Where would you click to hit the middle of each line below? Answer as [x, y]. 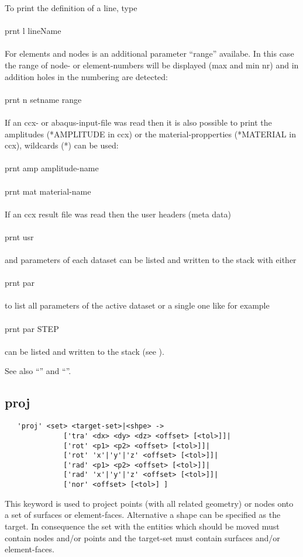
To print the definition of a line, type [71, 8]
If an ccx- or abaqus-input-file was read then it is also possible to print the [138, 122]
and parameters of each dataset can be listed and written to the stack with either [151, 260]
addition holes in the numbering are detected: [87, 76]
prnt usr [19, 236]
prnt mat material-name [48, 191]
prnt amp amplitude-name [52, 168]
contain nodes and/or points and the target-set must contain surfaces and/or [142, 537]
